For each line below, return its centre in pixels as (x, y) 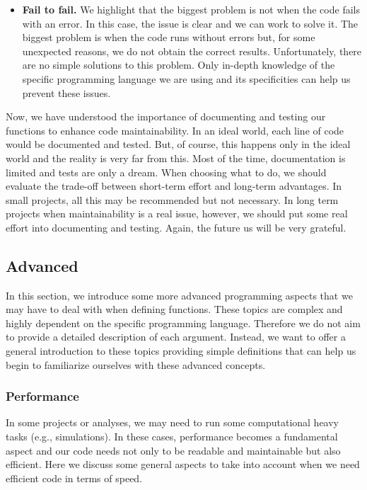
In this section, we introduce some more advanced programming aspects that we (179, 295)
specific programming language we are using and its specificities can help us (186, 78)
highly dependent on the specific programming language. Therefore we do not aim (183, 323)
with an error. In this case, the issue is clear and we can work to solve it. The (190, 23)
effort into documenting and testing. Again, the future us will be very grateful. (176, 227)
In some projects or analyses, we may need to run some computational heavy (173, 422)
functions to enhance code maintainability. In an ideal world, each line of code (175, 130)
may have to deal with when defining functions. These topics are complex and (174, 309)
